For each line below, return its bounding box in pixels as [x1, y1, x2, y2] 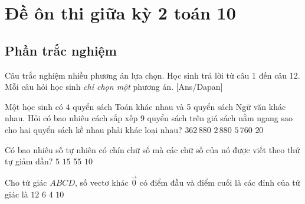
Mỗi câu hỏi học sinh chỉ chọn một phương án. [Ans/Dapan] [5, 80, 223, 93]
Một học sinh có [5, 100, 63, 112]
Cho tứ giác [5, 176, 47, 188]
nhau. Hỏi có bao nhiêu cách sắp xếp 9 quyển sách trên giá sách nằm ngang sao [5, 112, 293, 124]
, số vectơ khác [74, 176, 129, 188]
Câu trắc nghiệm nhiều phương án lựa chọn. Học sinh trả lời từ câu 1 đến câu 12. [5, 69, 300, 81]
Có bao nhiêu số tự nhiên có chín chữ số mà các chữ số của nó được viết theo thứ [5, 143, 300, 156]
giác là [5, 187, 28, 200]
